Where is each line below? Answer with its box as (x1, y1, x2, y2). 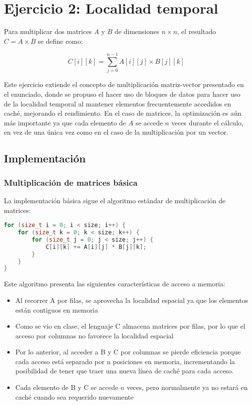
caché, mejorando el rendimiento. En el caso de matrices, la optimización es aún (4, 108, 242, 118)
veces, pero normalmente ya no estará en (126, 382, 248, 392)
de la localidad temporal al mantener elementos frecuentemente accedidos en (4, 98, 232, 108)
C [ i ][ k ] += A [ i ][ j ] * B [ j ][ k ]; (45, 243, 147, 250)
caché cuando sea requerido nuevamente (15, 391, 134, 402)
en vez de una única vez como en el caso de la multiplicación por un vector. (4, 127, 229, 137)
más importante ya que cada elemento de (4, 117, 126, 127)
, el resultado (177, 26, 216, 36)
